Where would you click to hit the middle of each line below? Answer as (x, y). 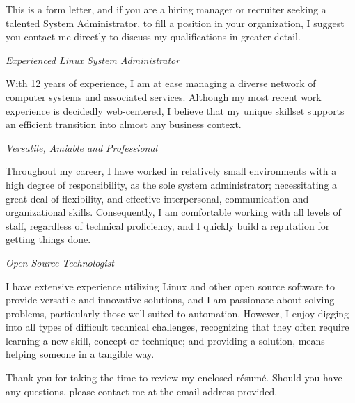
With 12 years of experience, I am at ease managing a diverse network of (161, 83)
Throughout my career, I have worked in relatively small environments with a (171, 171)
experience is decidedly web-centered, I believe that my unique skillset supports (175, 110)
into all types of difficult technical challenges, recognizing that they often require (177, 327)
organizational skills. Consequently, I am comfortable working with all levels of (173, 212)
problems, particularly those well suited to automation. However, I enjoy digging (177, 313)
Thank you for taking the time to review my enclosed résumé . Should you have (174, 378)
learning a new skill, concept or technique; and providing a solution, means (165, 340)
